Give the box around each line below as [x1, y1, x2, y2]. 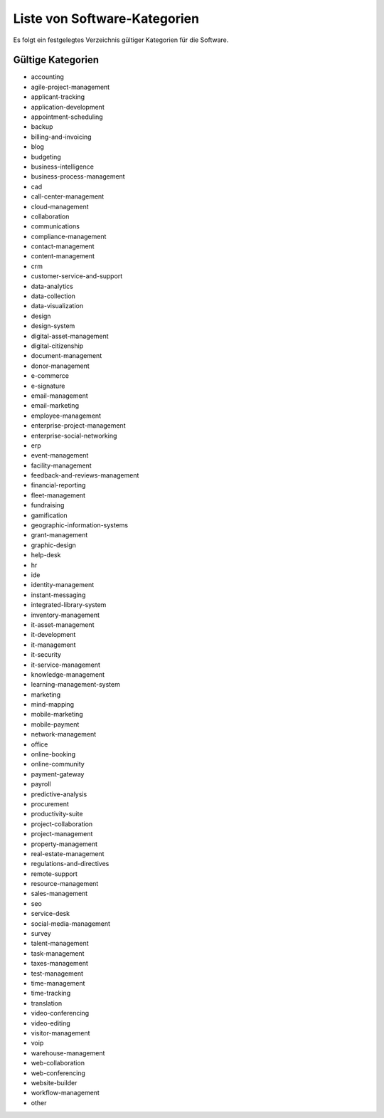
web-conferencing [31, 1068, 85, 1077]
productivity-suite [31, 810, 83, 818]
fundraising [31, 501, 65, 510]
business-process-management [31, 172, 125, 181]
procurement [31, 799, 69, 808]
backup [31, 122, 53, 131]
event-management [31, 451, 89, 460]
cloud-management [31, 202, 89, 211]
